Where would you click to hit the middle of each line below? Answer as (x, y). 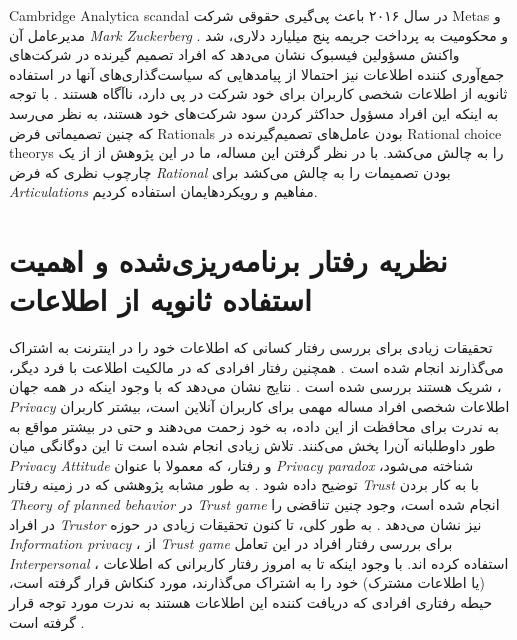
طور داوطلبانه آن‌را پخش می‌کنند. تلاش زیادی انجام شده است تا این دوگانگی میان (252, 445)
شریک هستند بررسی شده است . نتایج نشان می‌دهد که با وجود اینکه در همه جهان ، (255, 386)
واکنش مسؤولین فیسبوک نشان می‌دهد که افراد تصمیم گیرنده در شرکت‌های (234, 54)
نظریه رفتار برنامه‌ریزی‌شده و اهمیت (228, 260)
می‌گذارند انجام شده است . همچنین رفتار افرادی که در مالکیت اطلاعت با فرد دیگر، (256, 366)
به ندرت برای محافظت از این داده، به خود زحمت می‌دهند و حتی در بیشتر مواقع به (254, 425)
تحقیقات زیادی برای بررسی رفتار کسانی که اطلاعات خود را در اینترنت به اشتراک (251, 347)
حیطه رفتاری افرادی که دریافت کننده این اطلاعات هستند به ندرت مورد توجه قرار (251, 601)
